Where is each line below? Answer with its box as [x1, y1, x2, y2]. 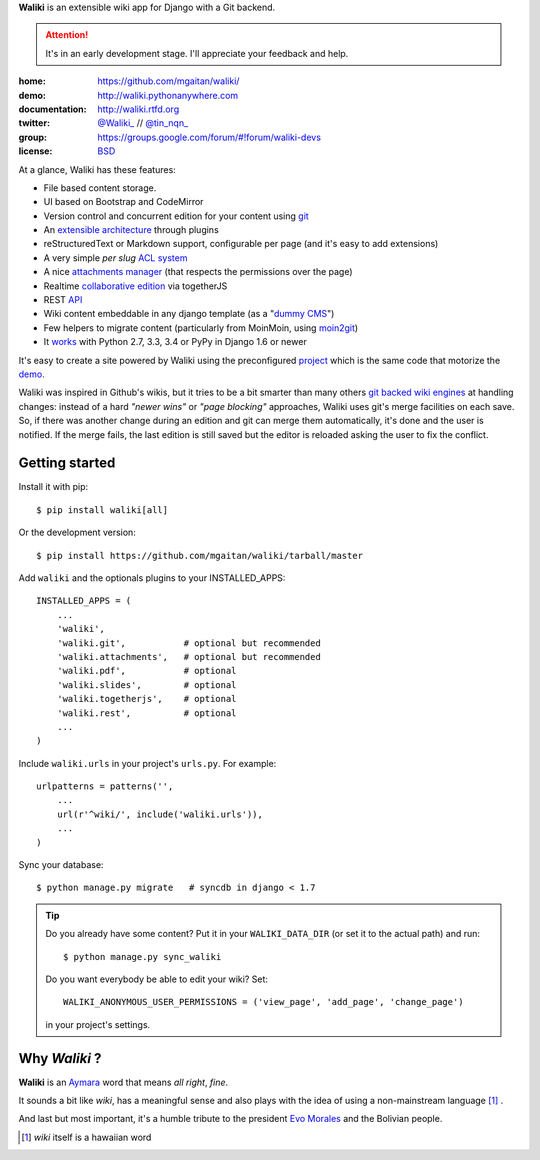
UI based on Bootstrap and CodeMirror [43, 196, 204, 208]
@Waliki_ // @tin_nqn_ [97, 117, 189, 129]
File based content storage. [43, 181, 157, 194]
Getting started [18, 455, 116, 472]
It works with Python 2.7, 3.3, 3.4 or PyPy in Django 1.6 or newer [43, 336, 307, 348]
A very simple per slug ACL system [43, 251, 188, 264]
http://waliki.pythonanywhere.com [97, 89, 239, 101]
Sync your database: [18, 859, 104, 871]
